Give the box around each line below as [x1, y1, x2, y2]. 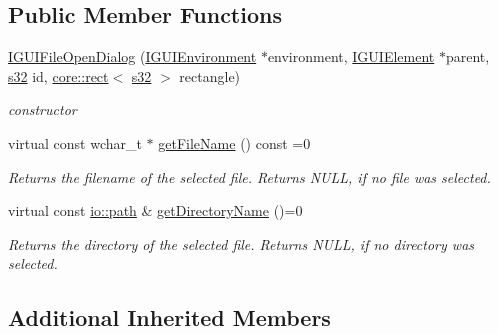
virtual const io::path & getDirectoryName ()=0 [8, 200, 303, 221]
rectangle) [179, 65, 241, 86]
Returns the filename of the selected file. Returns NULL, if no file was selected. [8, 166, 491, 187]
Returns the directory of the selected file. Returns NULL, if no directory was [8, 233, 475, 254]
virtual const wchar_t [8, 132, 142, 153]
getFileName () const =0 [158, 132, 311, 153]
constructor [8, 99, 77, 120]
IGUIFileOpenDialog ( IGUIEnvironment [8, 46, 257, 67]
